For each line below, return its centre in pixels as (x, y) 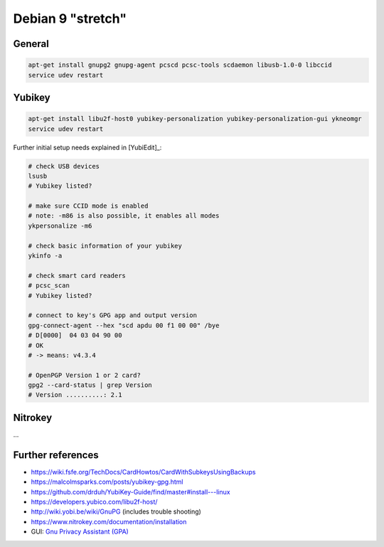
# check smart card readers (77, 275)
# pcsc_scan (49, 286)
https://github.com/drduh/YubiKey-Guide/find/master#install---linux (130, 492)
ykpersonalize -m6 (60, 225)
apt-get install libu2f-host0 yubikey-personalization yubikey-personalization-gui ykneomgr (195, 119)
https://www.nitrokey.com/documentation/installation (109, 521)
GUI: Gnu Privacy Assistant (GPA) (80, 532)
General (31, 44)
